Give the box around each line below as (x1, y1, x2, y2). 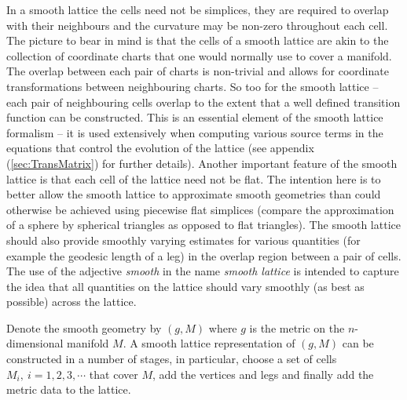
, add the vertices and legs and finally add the (152, 365, 374, 382)
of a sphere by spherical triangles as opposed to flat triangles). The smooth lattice (6, 216, 401, 233)
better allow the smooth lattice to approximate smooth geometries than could (6, 186, 381, 202)
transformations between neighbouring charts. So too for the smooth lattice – (6, 78, 379, 94)
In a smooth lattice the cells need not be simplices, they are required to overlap (6, 2, 389, 17)
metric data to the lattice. (6, 381, 131, 398)
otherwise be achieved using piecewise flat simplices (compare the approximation (6, 201, 394, 217)
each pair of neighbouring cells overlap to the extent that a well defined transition (6, 93, 401, 110)
